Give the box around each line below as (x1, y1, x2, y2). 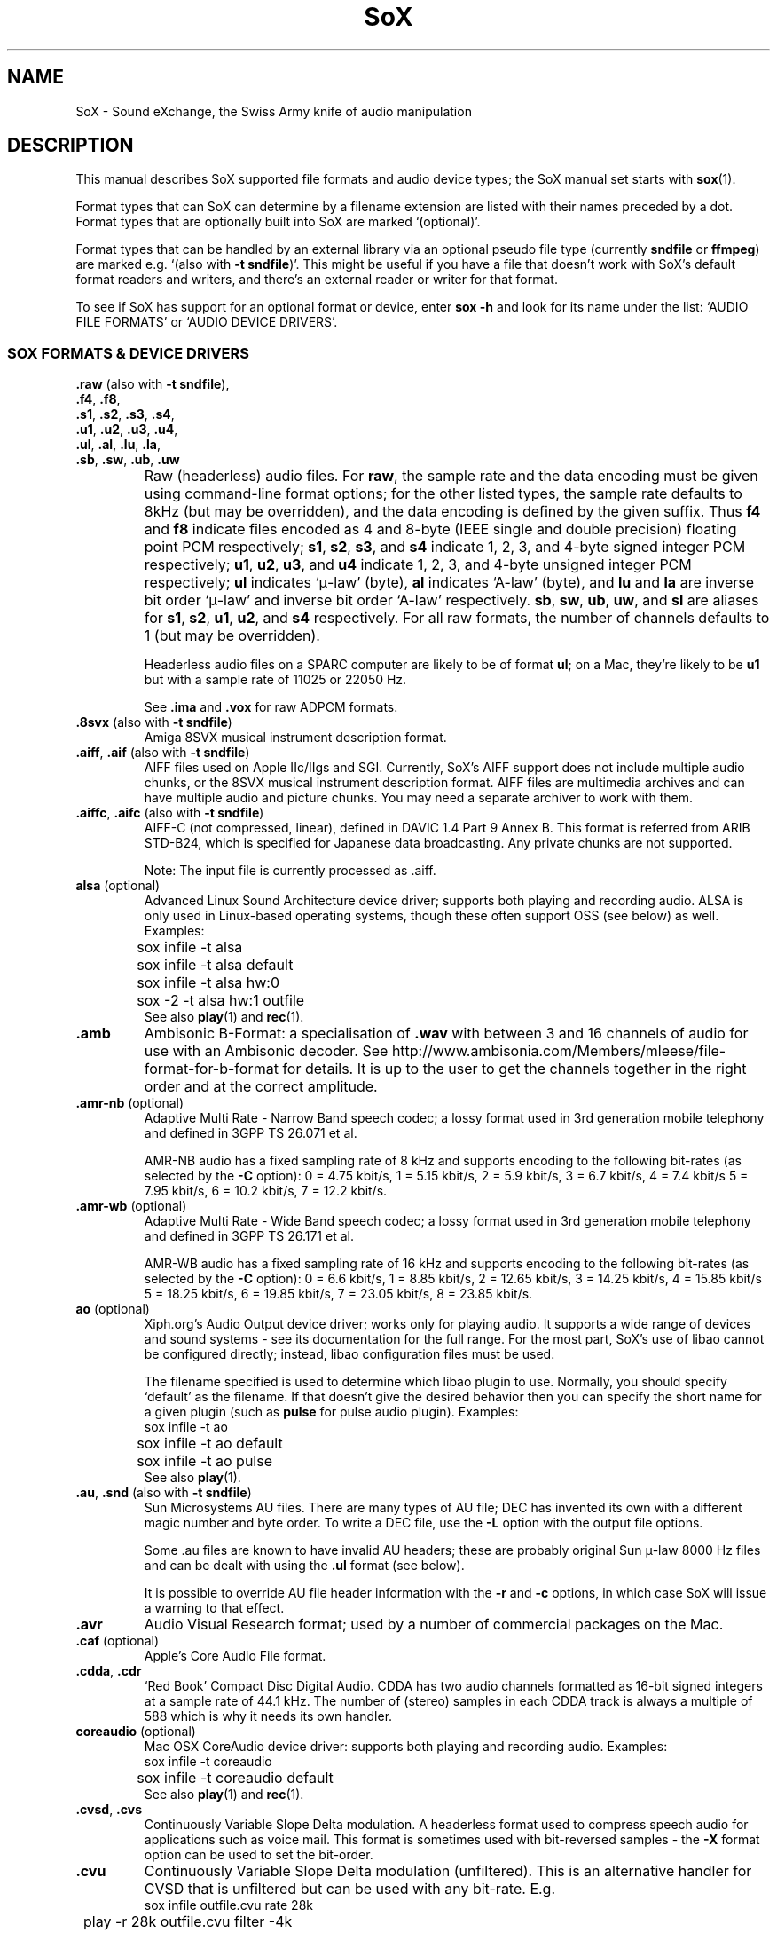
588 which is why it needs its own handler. (144, 1708, 393, 1724)
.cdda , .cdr (75, 1663, 142, 1679)
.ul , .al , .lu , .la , (75, 437, 161, 453)
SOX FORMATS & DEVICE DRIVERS (7, 343, 249, 362)
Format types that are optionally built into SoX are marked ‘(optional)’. (75, 214, 481, 230)
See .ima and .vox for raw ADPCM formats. (144, 699, 398, 715)
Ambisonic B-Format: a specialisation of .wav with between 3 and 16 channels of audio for (144, 1024, 749, 1043)
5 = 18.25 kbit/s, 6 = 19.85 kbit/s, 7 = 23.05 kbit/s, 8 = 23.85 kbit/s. (144, 1286, 533, 1302)
